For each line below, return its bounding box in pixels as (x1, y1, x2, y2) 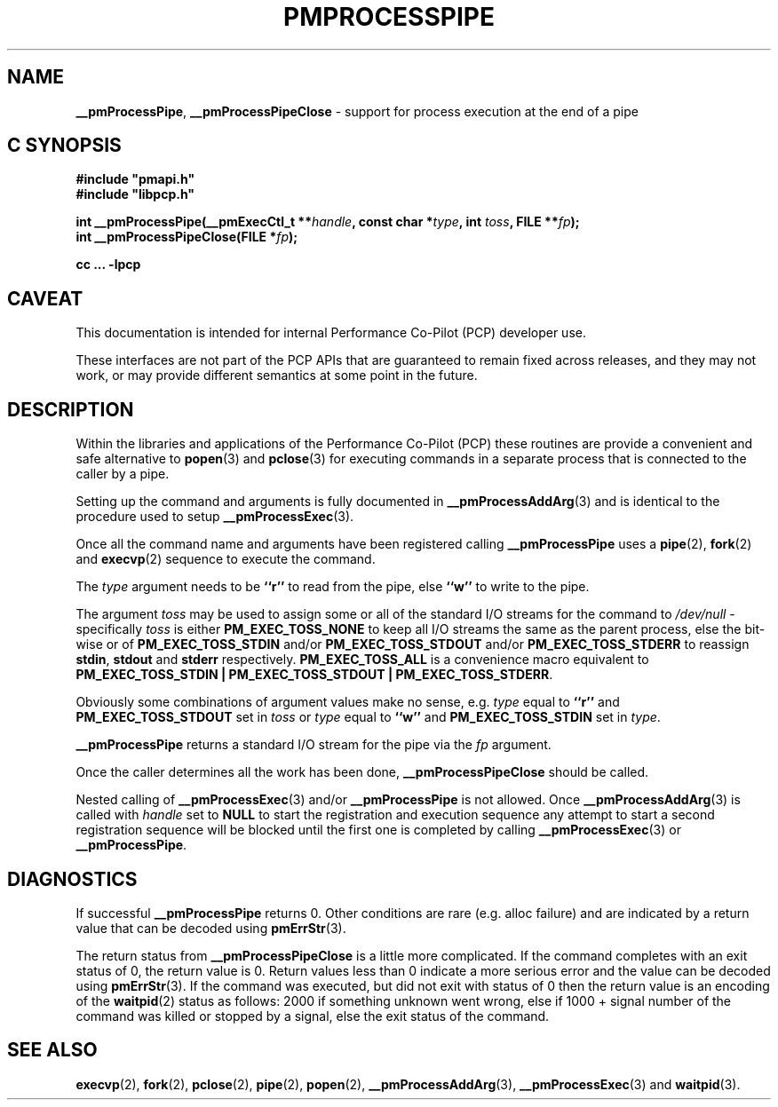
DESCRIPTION (7, 398, 134, 421)
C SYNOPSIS (7, 134, 122, 157)
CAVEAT (7, 287, 83, 310)
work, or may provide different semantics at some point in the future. (75, 368, 478, 383)
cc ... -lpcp (75, 257, 141, 273)
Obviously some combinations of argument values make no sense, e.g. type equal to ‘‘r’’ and (75, 694, 620, 710)
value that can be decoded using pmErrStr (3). (75, 920, 346, 936)
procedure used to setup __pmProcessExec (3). (75, 509, 354, 525)
